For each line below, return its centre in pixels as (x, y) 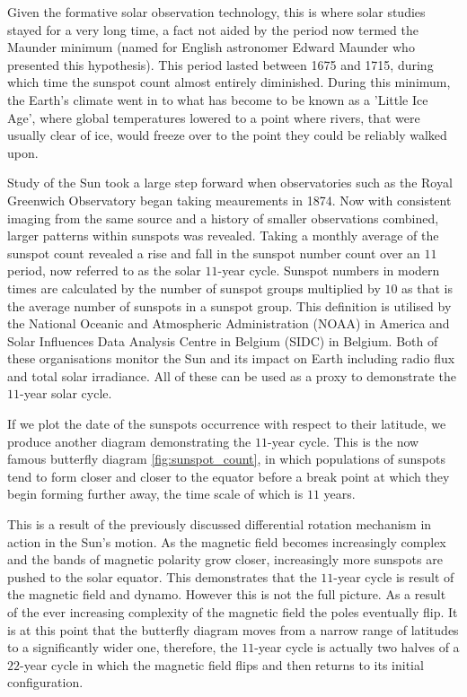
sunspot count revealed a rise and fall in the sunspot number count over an (214, 253)
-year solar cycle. (66, 393)
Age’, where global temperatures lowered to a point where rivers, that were (214, 117)
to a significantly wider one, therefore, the (123, 647)
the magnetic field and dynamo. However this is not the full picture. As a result (227, 594)
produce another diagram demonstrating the (129, 441)
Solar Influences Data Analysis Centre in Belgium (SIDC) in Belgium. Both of (223, 340)
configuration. (45, 682)
